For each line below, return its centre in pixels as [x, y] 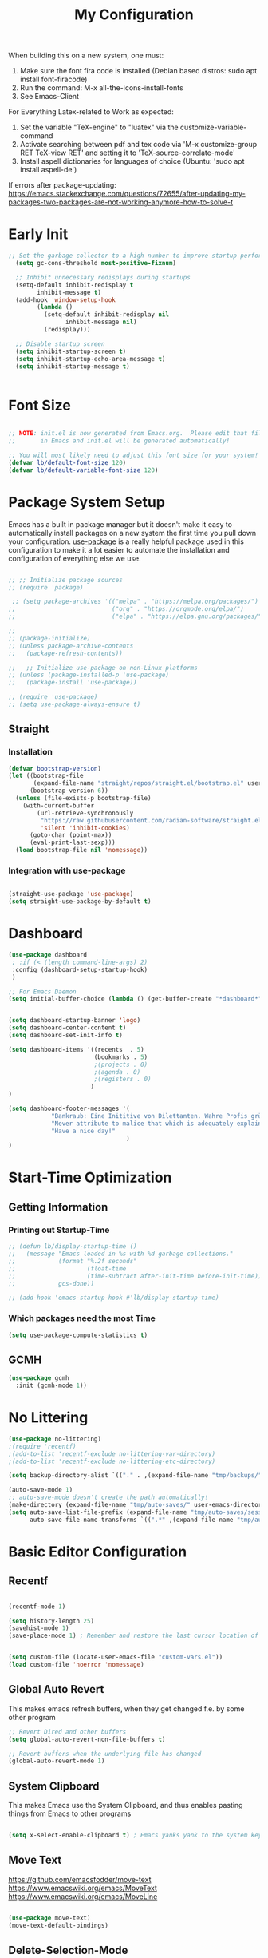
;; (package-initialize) [49, 638]
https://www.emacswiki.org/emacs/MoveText [83, 1888]
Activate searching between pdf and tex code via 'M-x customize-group [138, 145]
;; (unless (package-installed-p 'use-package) [89, 675]
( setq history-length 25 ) [51, 1621]
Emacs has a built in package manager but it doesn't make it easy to [120, 524]
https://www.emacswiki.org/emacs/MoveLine [83, 1896]
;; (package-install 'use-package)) [73, 683]
